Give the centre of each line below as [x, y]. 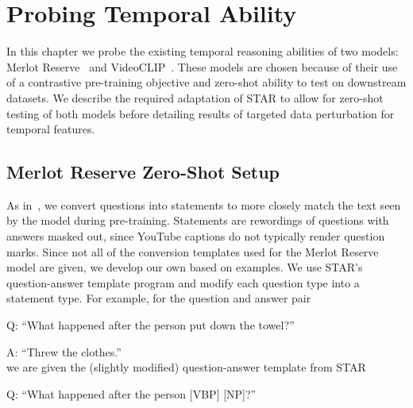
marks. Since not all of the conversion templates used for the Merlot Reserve [193, 251]
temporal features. [51, 129]
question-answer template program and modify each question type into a [183, 282]
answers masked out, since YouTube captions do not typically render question [196, 236]
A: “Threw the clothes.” [64, 351]
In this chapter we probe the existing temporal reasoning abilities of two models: [203, 51]
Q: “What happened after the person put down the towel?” [151, 325]
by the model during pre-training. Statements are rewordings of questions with [198, 220]
